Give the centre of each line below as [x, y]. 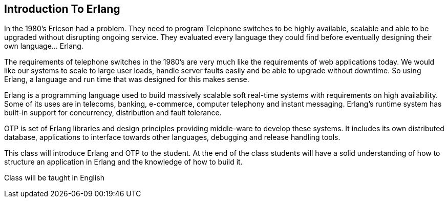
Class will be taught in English [54, 178]
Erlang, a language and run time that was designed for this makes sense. [127, 79]
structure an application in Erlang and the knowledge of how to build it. [123, 162]
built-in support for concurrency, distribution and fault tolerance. [113, 113]
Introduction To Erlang [62, 9]
